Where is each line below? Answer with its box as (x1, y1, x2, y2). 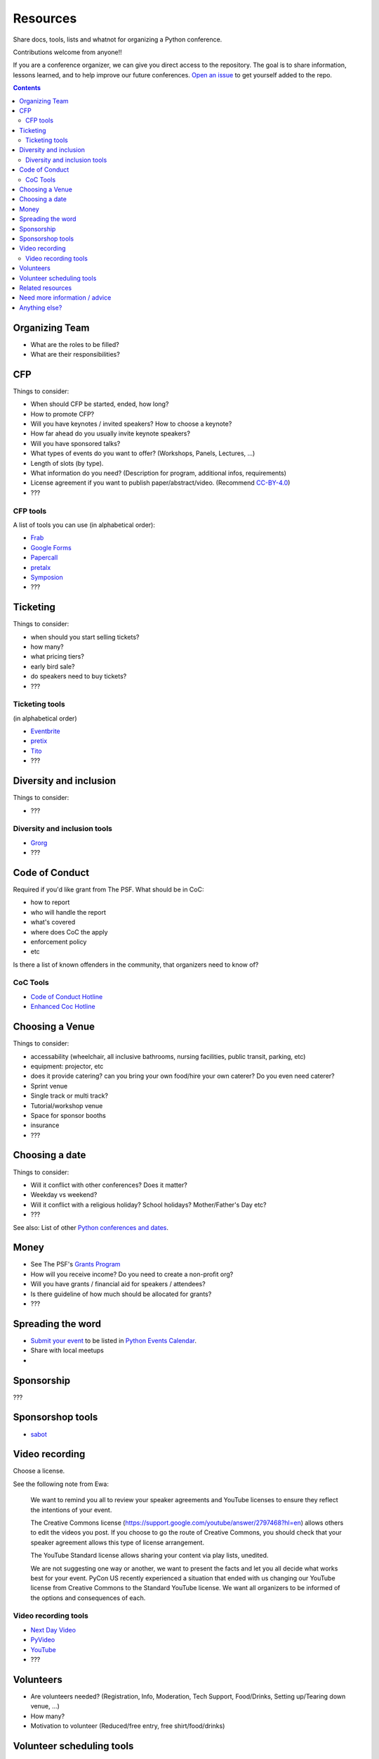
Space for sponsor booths (30, 1111, 107, 1119)
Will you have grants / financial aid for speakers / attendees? (30, 1280, 206, 1288)
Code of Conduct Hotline (30, 992, 103, 1001)
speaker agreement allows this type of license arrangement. (30, 1538, 205, 1547)
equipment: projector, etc (30, 1062, 104, 1070)
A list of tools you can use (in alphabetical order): (13, 521, 156, 529)
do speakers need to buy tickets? (30, 672, 127, 680)
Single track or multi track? (30, 1091, 109, 1100)
